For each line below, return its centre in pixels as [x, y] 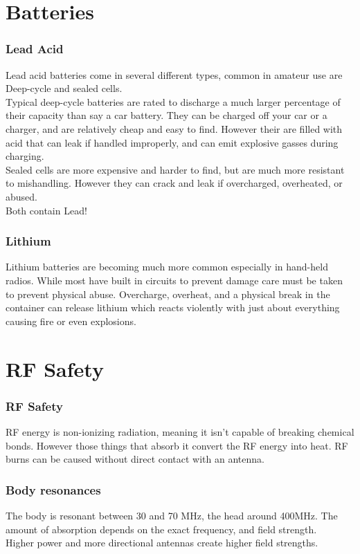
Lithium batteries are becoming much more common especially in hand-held [167, 267]
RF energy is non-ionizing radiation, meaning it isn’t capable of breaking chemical [180, 431]
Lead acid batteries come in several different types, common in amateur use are [174, 74]
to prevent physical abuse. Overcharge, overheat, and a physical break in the [168, 294]
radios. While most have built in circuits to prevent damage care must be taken [174, 280]
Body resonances [53, 489]
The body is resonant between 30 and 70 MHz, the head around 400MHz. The [172, 515]
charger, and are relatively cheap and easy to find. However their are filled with [174, 128]
